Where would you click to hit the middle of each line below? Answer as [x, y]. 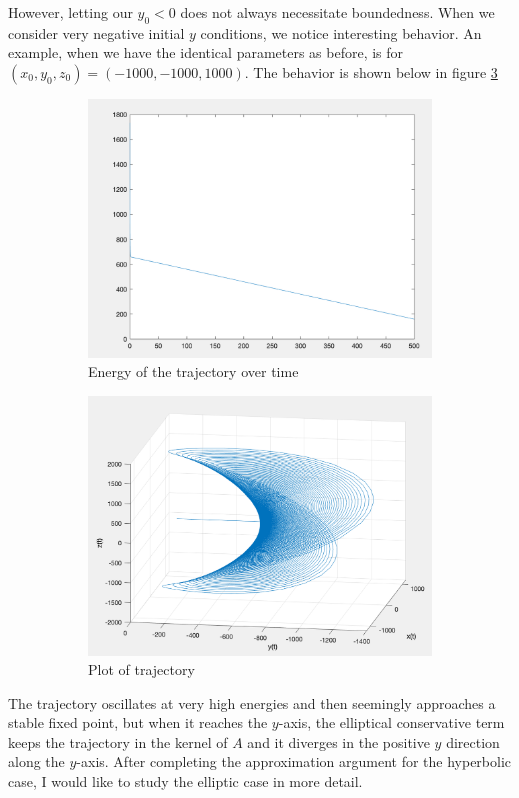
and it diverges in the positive [338, 741]
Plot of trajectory [141, 669]
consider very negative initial [96, 32]
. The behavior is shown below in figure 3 [371, 71]
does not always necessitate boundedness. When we [337, 12]
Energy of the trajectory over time [193, 371]
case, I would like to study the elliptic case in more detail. [185, 781]
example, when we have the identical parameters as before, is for [206, 52]
